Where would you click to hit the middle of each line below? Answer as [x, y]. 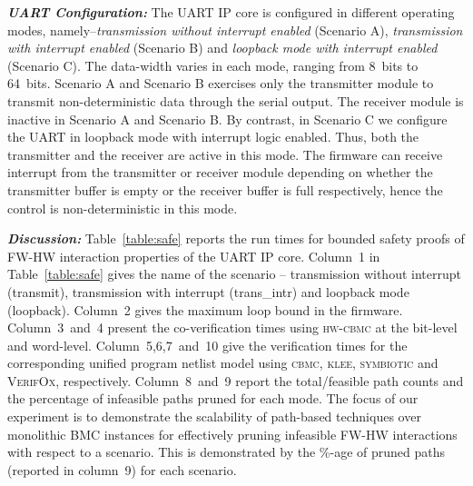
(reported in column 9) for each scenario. [122, 469]
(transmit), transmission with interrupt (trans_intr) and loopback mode [208, 291]
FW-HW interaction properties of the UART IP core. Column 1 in [194, 256]
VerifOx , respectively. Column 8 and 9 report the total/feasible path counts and [236, 380]
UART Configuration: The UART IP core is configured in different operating [231, 12]
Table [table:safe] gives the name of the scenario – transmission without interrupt [234, 274]
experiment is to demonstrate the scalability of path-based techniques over [214, 417]
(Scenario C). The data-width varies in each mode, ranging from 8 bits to [213, 65]
